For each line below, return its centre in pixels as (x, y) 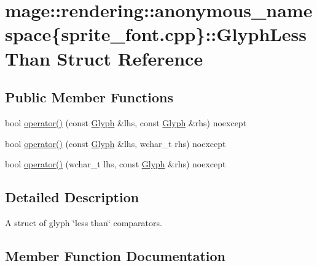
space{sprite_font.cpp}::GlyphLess (156, 34)
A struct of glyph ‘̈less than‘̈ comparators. (84, 222)
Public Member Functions (89, 97)
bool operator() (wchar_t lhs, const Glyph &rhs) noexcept (115, 164)
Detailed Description (72, 197)
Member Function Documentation (115, 255)
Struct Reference (130, 58)
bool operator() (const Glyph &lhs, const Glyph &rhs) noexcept (126, 122)
